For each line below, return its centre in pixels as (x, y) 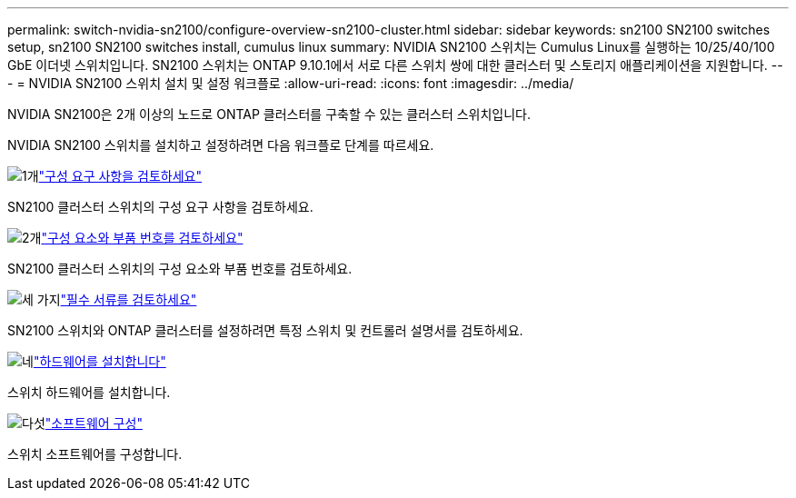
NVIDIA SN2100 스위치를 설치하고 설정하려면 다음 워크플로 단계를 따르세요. (221, 145)
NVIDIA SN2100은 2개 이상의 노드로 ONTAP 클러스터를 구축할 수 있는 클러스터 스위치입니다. (269, 114)
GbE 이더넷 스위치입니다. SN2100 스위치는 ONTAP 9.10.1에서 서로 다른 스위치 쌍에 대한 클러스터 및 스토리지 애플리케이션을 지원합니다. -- (395, 65)
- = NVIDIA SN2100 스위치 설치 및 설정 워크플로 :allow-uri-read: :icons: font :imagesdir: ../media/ (291, 83)
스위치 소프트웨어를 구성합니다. (95, 454)
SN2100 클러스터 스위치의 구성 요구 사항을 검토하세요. (160, 207)
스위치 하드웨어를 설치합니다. (89, 392)
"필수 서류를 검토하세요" (129, 299)
